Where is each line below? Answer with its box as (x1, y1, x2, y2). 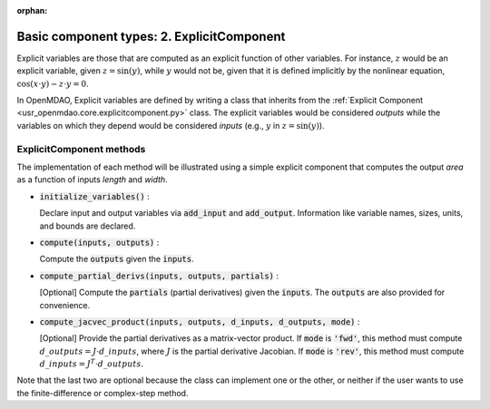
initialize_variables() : (39, 190, 150, 201)
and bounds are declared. (39, 220, 136, 231)
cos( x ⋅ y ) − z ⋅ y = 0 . (16, 78, 89, 89)
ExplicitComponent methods (16, 142, 146, 155)
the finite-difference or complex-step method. (16, 387, 189, 398)
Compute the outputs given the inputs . (39, 254, 194, 265)
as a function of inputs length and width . (16, 174, 168, 185)
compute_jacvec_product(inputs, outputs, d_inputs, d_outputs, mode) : (39, 316, 360, 326)
